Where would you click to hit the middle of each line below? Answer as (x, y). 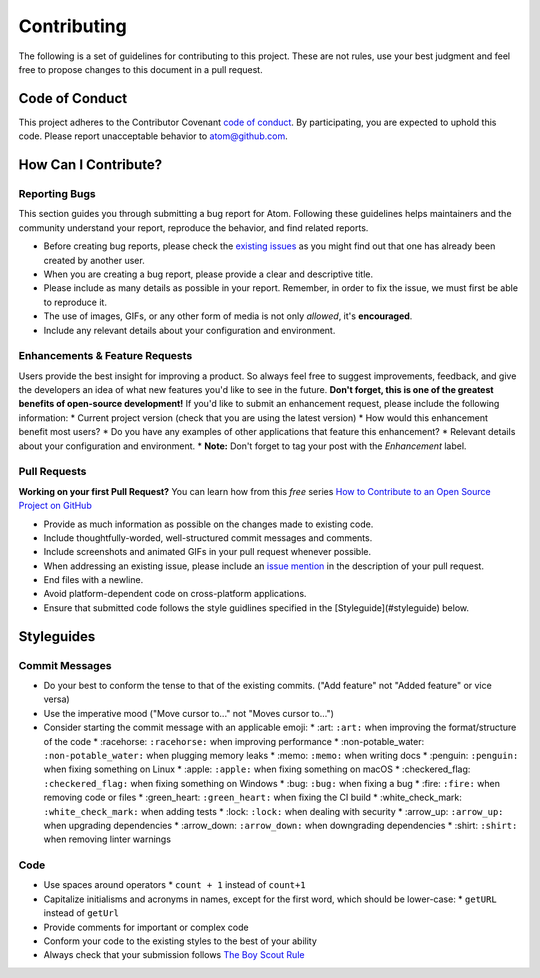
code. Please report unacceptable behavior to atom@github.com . (153, 136)
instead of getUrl (81, 913)
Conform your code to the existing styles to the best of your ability (180, 941)
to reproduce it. (75, 302)
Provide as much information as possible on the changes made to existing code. (208, 524)
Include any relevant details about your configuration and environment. (189, 330)
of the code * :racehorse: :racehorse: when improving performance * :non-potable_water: (234, 741)
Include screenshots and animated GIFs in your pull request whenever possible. (207, 552)
